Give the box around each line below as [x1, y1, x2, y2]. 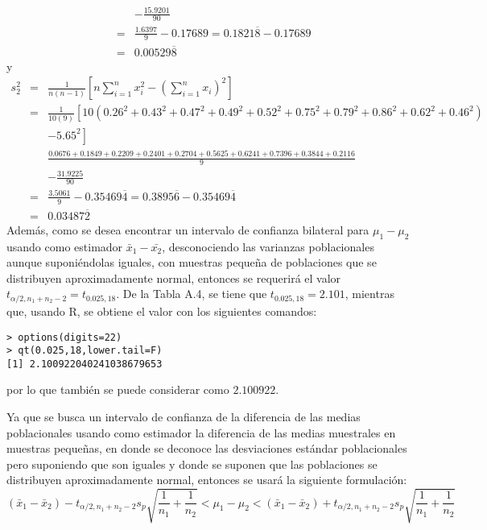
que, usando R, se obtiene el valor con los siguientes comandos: [6, 302, 317, 319]
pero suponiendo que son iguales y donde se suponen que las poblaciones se [6, 455, 378, 472]
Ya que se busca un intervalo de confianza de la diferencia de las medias [6, 408, 361, 425]
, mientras [345, 285, 394, 302]
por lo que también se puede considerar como [6, 381, 229, 398]
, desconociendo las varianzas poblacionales [162, 238, 374, 255]
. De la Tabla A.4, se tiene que [116, 285, 267, 302]
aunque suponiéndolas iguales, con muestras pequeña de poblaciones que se [6, 254, 377, 271]
